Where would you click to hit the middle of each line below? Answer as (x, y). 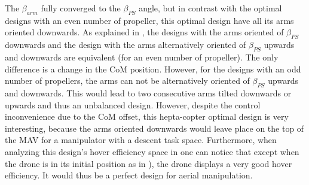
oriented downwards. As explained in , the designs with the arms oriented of (144, 32)
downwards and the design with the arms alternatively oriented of (126, 45)
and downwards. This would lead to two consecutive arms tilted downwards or (148, 92)
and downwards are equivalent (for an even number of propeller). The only (142, 57)
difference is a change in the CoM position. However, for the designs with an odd (153, 69)
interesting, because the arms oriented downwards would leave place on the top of (154, 128)
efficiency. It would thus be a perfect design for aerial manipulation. (129, 175)
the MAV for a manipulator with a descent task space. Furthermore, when (141, 140)
